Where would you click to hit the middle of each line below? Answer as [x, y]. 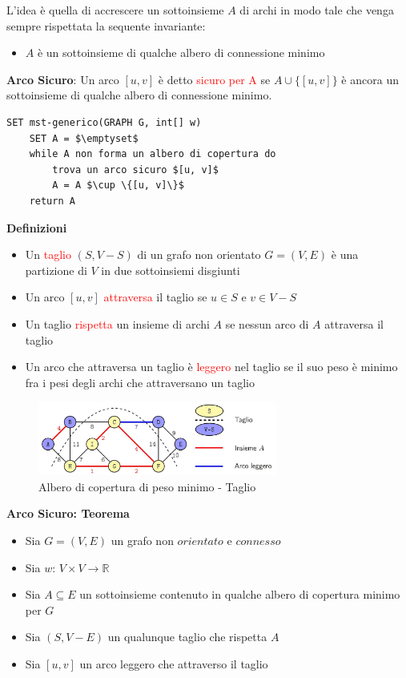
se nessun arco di [267, 323]
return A [52, 201]
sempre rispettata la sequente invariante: [106, 25]
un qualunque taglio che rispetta [187, 637]
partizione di [56, 270]
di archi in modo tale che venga [317, 10]
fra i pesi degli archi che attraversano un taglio [140, 382]
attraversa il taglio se [155, 297]
